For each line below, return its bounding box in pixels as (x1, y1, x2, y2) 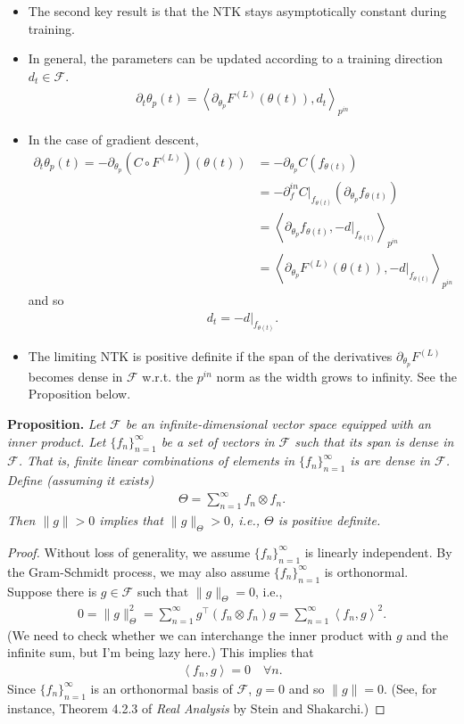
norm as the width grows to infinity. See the (216, 366, 457, 385)
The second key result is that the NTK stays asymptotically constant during (28, 2, 447, 20)
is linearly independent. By (304, 542, 452, 561)
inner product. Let (7, 432, 106, 450)
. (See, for (384, 679, 437, 697)
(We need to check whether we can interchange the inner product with (7, 625, 393, 644)
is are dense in (350, 451, 430, 470)
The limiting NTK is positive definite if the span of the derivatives (28, 347, 393, 366)
